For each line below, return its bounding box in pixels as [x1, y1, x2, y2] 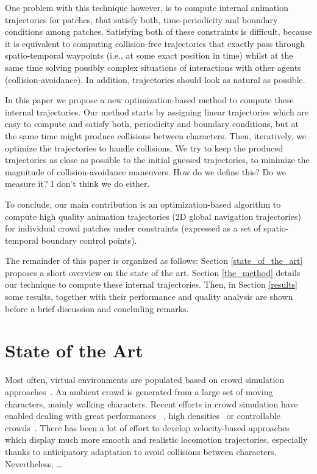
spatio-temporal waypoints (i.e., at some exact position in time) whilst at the [5, 49, 293, 62]
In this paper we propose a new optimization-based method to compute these [5, 93, 294, 106]
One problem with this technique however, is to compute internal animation [5, 1, 288, 13]
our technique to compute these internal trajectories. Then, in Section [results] [5, 278, 298, 291]
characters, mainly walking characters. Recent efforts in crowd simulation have [5, 397, 298, 410]
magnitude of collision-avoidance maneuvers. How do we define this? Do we [5, 165, 286, 178]
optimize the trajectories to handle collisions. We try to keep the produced [5, 141, 283, 154]
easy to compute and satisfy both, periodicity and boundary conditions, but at [5, 117, 299, 130]
